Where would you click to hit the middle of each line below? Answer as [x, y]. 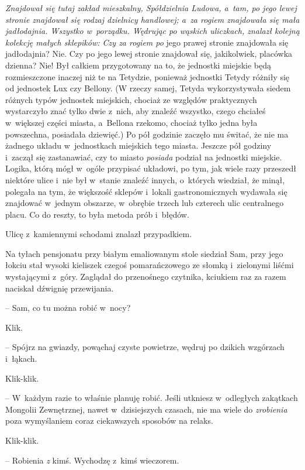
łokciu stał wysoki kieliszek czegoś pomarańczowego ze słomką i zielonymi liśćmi [150, 265]
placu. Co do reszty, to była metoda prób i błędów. [97, 214]
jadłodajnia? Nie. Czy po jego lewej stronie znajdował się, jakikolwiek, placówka [149, 54]
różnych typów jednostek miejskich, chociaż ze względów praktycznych [131, 99]
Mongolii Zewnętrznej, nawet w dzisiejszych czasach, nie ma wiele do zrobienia [146, 409]
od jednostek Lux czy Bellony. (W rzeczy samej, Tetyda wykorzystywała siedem [148, 88]
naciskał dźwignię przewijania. [60, 288]
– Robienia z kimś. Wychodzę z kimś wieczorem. [92, 460]
